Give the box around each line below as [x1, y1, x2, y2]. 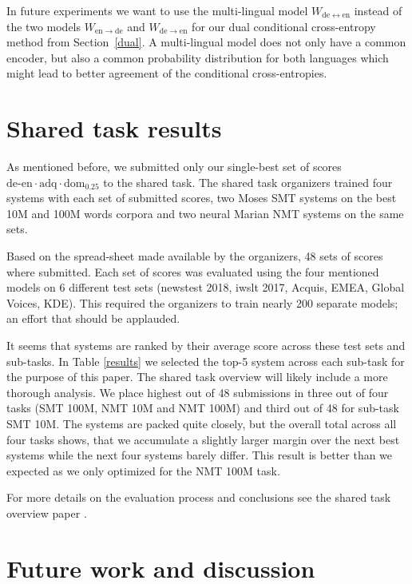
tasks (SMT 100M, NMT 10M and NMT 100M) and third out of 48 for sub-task [6, 399, 399, 416]
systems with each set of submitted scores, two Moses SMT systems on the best [6, 189, 397, 206]
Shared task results [6, 112, 222, 145]
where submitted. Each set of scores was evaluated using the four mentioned [6, 263, 379, 280]
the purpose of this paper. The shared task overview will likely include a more [6, 368, 388, 385]
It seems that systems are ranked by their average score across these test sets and [6, 337, 406, 354]
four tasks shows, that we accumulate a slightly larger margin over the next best [6, 431, 400, 447]
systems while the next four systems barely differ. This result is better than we [6, 447, 393, 463]
